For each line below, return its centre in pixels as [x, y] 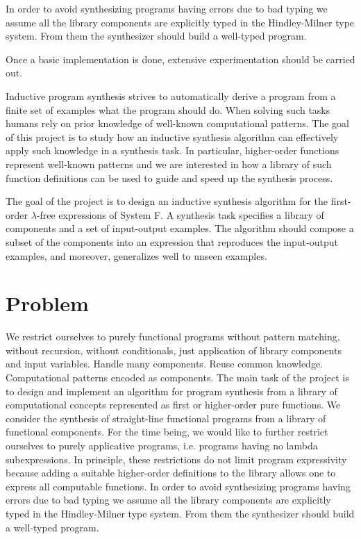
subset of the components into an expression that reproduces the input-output [172, 241]
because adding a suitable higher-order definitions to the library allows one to [171, 473]
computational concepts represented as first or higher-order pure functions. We [173, 405]
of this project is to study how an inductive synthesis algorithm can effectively [172, 136]
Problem [47, 303]
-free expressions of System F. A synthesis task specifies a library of [180, 214]
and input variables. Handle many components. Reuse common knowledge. [165, 364]
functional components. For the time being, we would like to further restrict [167, 432]
